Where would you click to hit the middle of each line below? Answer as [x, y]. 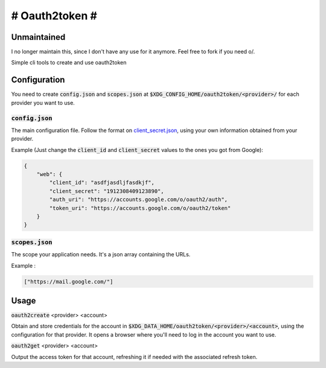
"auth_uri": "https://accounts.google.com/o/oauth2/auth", [139, 200]
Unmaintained [38, 37]
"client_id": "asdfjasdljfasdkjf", [102, 183]
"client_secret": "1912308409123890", [107, 191]
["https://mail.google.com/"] [69, 281]
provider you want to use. [43, 103]
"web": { [50, 174]
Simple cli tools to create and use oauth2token [69, 63]
